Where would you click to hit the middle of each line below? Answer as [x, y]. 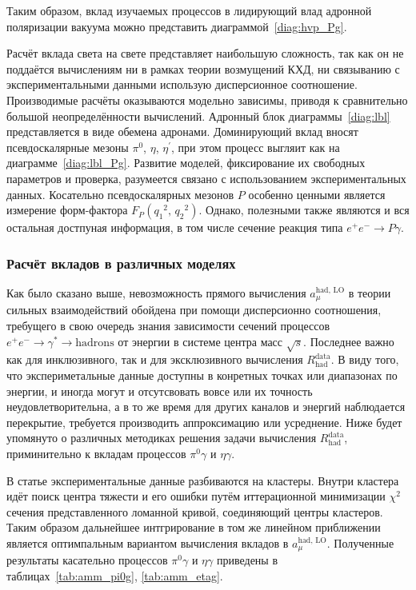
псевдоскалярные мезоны [68, 147]
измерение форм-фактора [67, 210]
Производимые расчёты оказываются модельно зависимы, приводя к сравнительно [207, 100]
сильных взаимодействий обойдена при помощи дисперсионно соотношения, [194, 310]
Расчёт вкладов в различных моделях [121, 263]
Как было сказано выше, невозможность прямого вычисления [156, 292]
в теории [370, 292]
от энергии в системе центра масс [200, 341]
